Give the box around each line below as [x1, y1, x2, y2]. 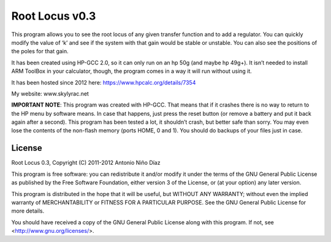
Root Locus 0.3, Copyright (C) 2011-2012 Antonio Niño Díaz [11, 159, 161, 167]
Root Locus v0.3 [11, 9, 96, 23]
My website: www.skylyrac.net [11, 89, 89, 97]
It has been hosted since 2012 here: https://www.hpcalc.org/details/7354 [11, 78, 196, 86]
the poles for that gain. [11, 48, 69, 55]
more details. [11, 207, 45, 214]
